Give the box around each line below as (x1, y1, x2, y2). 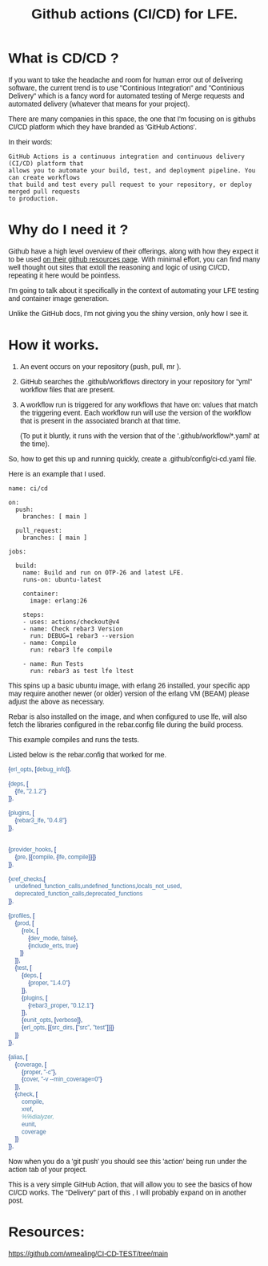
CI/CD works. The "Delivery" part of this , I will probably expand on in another (8, 1188, 246, 1197)
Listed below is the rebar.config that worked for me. (8, 750, 166, 759)
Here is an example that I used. (8, 469, 106, 478)
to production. (8, 194, 59, 202)
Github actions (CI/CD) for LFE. (30, 6, 238, 22)
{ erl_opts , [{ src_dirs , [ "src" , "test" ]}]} (21, 1024, 114, 1032)
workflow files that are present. (19, 385, 115, 394)
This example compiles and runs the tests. (8, 735, 140, 744)
